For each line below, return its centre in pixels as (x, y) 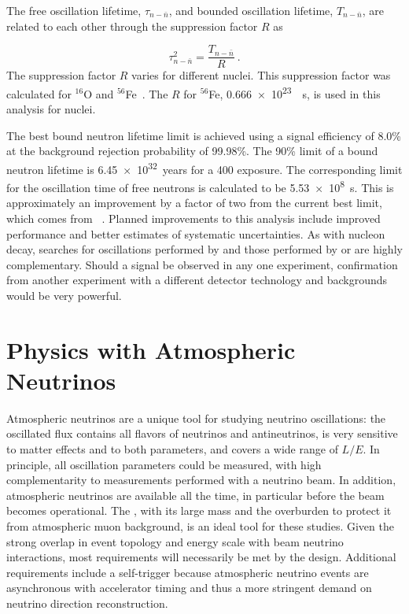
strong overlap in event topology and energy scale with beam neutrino (175, 541)
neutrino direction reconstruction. (87, 603)
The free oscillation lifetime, (74, 10)
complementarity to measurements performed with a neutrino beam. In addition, (201, 480)
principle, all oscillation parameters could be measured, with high (164, 464)
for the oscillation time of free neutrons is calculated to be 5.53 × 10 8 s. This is (200, 186)
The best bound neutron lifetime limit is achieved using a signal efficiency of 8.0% (204, 135)
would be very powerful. (64, 295)
